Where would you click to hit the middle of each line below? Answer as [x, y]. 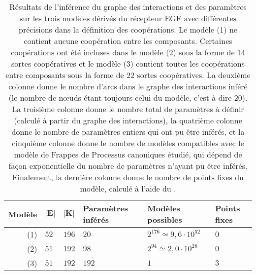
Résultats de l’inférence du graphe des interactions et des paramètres [128, 7]
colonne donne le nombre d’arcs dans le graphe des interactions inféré [128, 86]
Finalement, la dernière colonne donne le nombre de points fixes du [128, 177]
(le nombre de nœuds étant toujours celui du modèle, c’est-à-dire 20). [128, 98]
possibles [165, 219]
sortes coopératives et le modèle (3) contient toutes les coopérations [128, 63]
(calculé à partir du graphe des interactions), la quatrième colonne [128, 120]
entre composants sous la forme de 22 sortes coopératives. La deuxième [128, 75]
